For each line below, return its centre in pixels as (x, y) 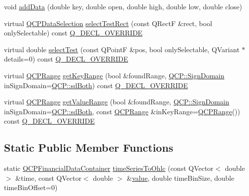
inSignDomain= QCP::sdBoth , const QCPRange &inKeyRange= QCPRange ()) (122, 111)
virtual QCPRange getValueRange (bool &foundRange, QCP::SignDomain (117, 102)
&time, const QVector (49, 178)
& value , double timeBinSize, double (180, 178)
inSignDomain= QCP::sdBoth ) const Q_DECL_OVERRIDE (96, 85)
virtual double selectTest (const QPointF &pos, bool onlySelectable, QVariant (122, 49)
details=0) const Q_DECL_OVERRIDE (66, 59)
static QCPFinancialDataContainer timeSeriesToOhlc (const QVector (109, 168)
